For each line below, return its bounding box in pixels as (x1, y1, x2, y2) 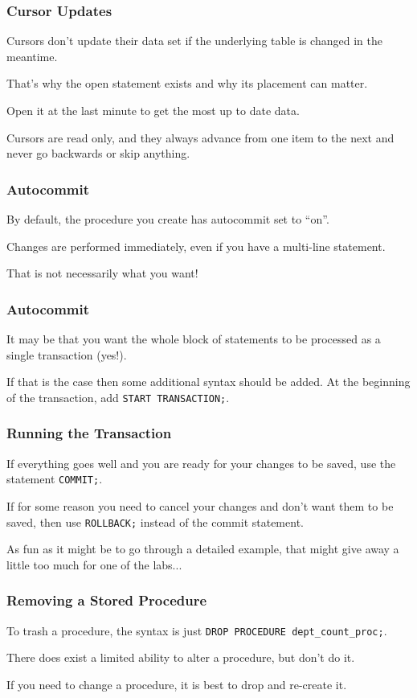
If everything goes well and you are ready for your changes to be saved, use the (6, 454, 396, 471)
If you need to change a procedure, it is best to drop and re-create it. (6, 675, 347, 692)
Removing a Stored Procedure (6, 590, 207, 610)
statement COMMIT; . (6, 470, 103, 487)
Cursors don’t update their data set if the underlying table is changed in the (6, 32, 382, 49)
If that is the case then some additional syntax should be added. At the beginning (6, 373, 411, 390)
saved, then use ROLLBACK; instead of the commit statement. (6, 513, 304, 530)
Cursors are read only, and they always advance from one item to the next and (6, 129, 395, 146)
